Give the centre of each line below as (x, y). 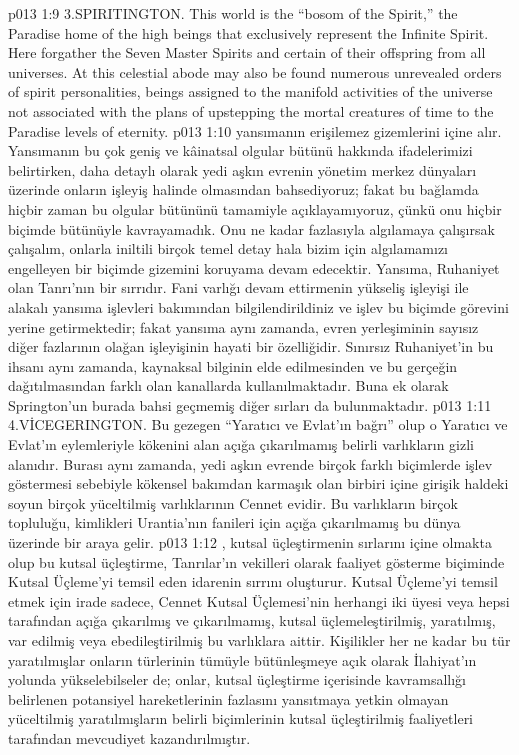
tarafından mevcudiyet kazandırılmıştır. (129, 737)
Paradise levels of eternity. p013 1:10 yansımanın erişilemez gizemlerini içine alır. (255, 130)
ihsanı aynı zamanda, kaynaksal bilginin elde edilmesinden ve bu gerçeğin (233, 365)
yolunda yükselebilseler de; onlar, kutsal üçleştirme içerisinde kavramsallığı (237, 679)
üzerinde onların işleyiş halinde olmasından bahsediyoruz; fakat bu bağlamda (243, 189)
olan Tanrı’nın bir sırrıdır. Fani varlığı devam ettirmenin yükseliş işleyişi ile (238, 287)
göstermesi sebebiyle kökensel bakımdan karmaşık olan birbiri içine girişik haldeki (258, 483)
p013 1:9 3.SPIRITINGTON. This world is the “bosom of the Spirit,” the (233, 13)
